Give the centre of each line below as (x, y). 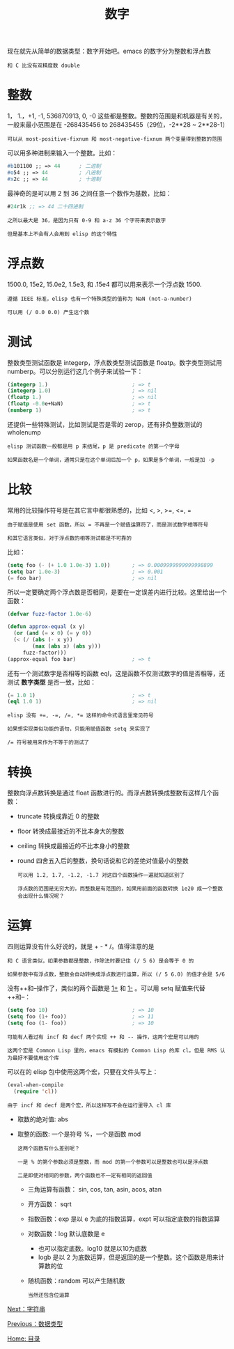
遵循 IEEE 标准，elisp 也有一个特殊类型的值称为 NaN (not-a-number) (100, 299)
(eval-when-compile (36, 1085)
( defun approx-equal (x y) (46, 627)
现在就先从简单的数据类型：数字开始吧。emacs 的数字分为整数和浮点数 (109, 51)
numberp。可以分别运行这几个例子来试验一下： (75, 371)
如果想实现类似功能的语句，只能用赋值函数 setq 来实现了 (79, 729)
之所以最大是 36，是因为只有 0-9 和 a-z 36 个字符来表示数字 (87, 220)
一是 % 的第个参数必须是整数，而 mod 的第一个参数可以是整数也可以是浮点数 (113, 1162)
